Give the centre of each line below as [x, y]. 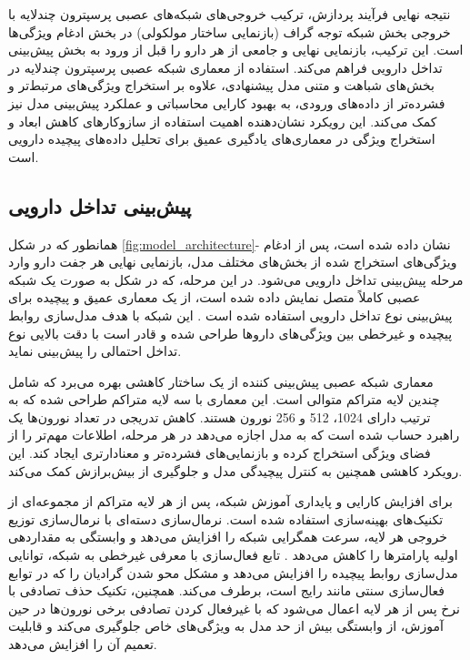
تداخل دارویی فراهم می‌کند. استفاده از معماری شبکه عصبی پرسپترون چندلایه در [225, 67]
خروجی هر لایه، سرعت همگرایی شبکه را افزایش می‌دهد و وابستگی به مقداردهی [228, 537]
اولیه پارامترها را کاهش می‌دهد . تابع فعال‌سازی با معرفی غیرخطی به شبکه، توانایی [233, 555]
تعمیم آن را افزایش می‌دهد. [83, 644]
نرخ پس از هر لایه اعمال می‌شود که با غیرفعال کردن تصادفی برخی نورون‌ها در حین [234, 608]
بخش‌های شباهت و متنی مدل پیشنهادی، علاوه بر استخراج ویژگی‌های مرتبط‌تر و [221, 85]
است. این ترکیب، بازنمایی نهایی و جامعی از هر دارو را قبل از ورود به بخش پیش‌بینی [236, 50]
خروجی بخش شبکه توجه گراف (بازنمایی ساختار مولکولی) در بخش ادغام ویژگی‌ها [230, 31]
